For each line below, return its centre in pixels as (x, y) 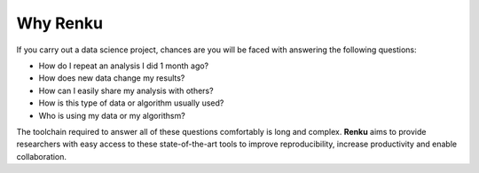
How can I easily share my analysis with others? (126, 90)
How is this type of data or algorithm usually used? (131, 103)
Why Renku (60, 23)
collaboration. (41, 156)
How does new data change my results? (112, 78)
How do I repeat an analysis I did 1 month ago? (124, 66)
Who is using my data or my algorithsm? (112, 115)
